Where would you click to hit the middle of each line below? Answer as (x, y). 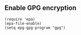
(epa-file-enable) (23, 23)
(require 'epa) (20, 19)
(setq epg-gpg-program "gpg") (35, 28)
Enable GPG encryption (40, 8)
